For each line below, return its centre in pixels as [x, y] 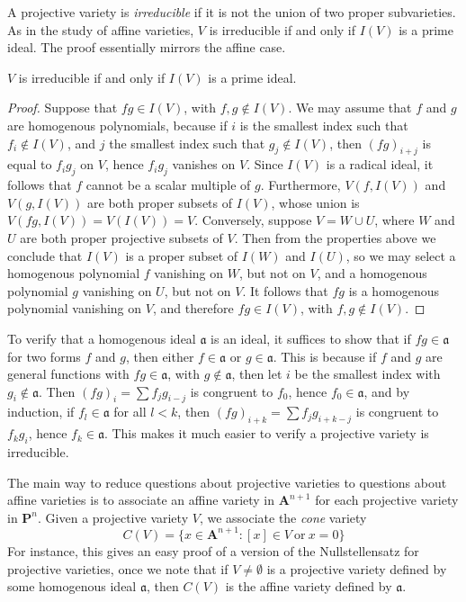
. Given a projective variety [113, 517]
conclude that [45, 255]
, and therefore [193, 308]
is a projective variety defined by [357, 568]
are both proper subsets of [160, 202]
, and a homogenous [372, 273]
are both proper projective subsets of [121, 237]
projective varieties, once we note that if [118, 568]
